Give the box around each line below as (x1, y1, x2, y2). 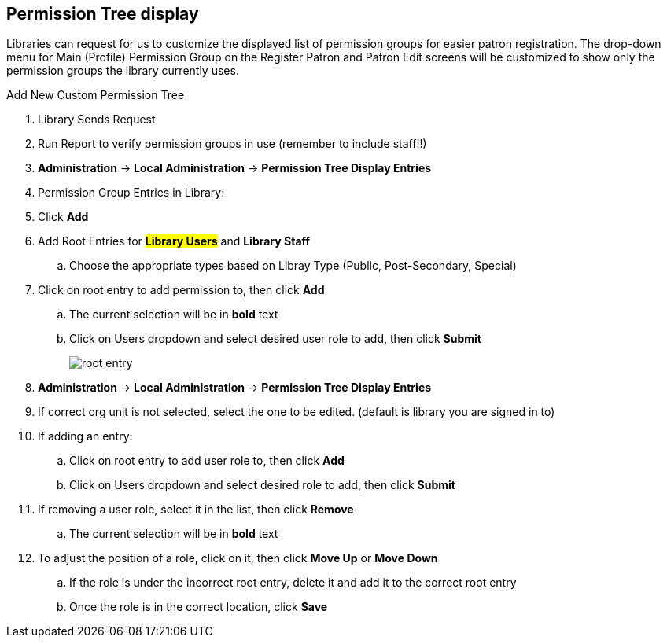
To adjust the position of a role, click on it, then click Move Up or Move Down (38, 551, 438, 565)
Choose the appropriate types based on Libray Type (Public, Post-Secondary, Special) (69, 259, 517, 273)
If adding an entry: (38, 429, 133, 443)
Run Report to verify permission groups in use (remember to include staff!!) (38, 137, 427, 151)
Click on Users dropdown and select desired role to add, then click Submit (69, 478, 455, 492)
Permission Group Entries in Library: (38, 186, 225, 200)
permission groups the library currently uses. (6, 64, 239, 78)
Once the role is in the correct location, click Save (69, 600, 328, 614)
